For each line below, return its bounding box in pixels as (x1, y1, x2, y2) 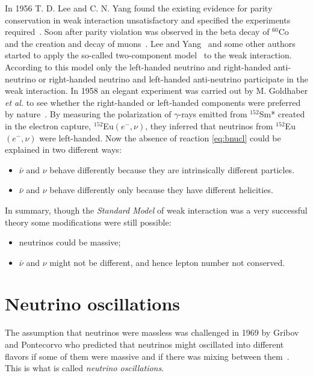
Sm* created (259, 108, 305, 120)
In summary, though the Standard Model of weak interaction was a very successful (5, 203, 308, 216)
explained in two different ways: (5, 143, 122, 156)
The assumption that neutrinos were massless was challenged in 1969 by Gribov (5, 326, 299, 339)
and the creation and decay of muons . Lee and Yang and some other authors (5, 37, 296, 49)
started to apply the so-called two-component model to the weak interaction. (5, 49, 292, 61)
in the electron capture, (5, 119, 91, 132)
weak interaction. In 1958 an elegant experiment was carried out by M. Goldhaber (5, 84, 308, 97)
